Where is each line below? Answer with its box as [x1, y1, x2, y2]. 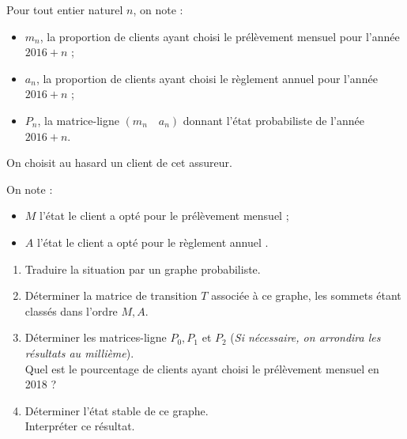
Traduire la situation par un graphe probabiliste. [24, 260, 261, 277]
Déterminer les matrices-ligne [24, 329, 167, 346]
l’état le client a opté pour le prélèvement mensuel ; [40, 207, 289, 224]
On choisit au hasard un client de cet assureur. [6, 154, 232, 171]
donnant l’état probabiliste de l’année [183, 112, 364, 128]
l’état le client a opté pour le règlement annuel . [36, 233, 269, 250]
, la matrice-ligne [37, 112, 119, 128]
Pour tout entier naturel [6, 2, 123, 17]
